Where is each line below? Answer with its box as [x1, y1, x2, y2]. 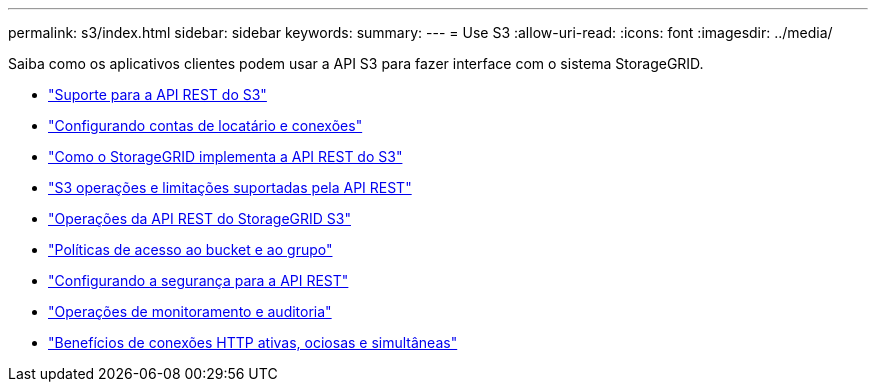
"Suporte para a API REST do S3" [48, 86, 267, 103]
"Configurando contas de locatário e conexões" [48, 117, 363, 134]
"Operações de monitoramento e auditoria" [48, 303, 332, 320]
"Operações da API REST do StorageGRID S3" [48, 210, 351, 227]
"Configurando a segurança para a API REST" [48, 272, 349, 289]
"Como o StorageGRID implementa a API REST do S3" [48, 148, 403, 165]
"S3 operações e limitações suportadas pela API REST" [48, 179, 412, 196]
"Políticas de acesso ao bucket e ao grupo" [48, 241, 333, 258]
